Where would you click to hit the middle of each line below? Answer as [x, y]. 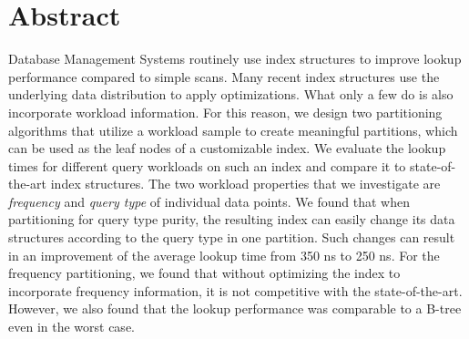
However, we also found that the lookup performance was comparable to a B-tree [235, 308]
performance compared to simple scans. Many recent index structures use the [224, 76]
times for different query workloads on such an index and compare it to [207, 165]
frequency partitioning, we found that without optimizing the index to [204, 273]
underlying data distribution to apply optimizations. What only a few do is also [231, 94]
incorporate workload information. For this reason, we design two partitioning [225, 112]
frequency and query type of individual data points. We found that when [209, 201]
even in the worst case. [71, 327]
